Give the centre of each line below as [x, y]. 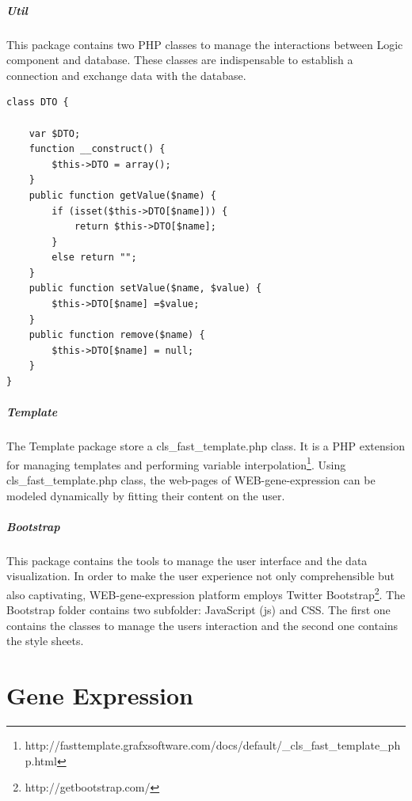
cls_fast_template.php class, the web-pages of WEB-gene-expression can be [191, 480]
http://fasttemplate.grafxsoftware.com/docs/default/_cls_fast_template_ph [213, 745]
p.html [41, 760]
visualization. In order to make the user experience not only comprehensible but [201, 576]
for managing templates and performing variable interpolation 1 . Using [176, 463]
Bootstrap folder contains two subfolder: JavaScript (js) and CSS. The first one [198, 610]
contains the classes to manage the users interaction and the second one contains [202, 625]
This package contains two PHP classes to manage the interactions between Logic [205, 44]
